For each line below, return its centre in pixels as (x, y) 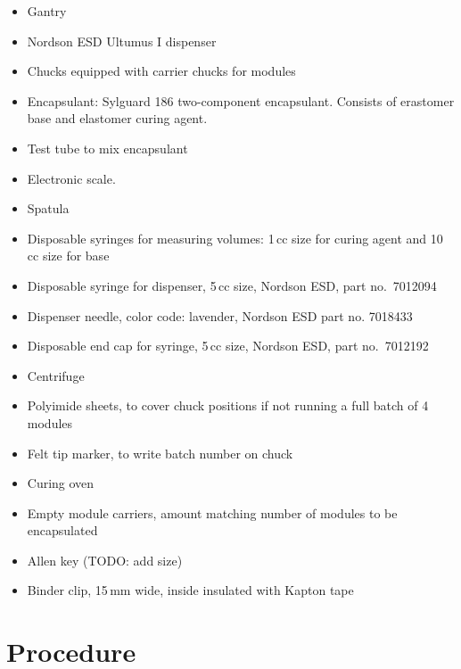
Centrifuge (56, 375)
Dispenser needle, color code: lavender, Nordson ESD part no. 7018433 (220, 315)
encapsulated (62, 530)
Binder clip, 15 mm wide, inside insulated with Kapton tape (190, 590)
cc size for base (68, 256)
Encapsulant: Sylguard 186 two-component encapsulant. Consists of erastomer (241, 100)
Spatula (48, 208)
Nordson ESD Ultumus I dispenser (122, 41)
